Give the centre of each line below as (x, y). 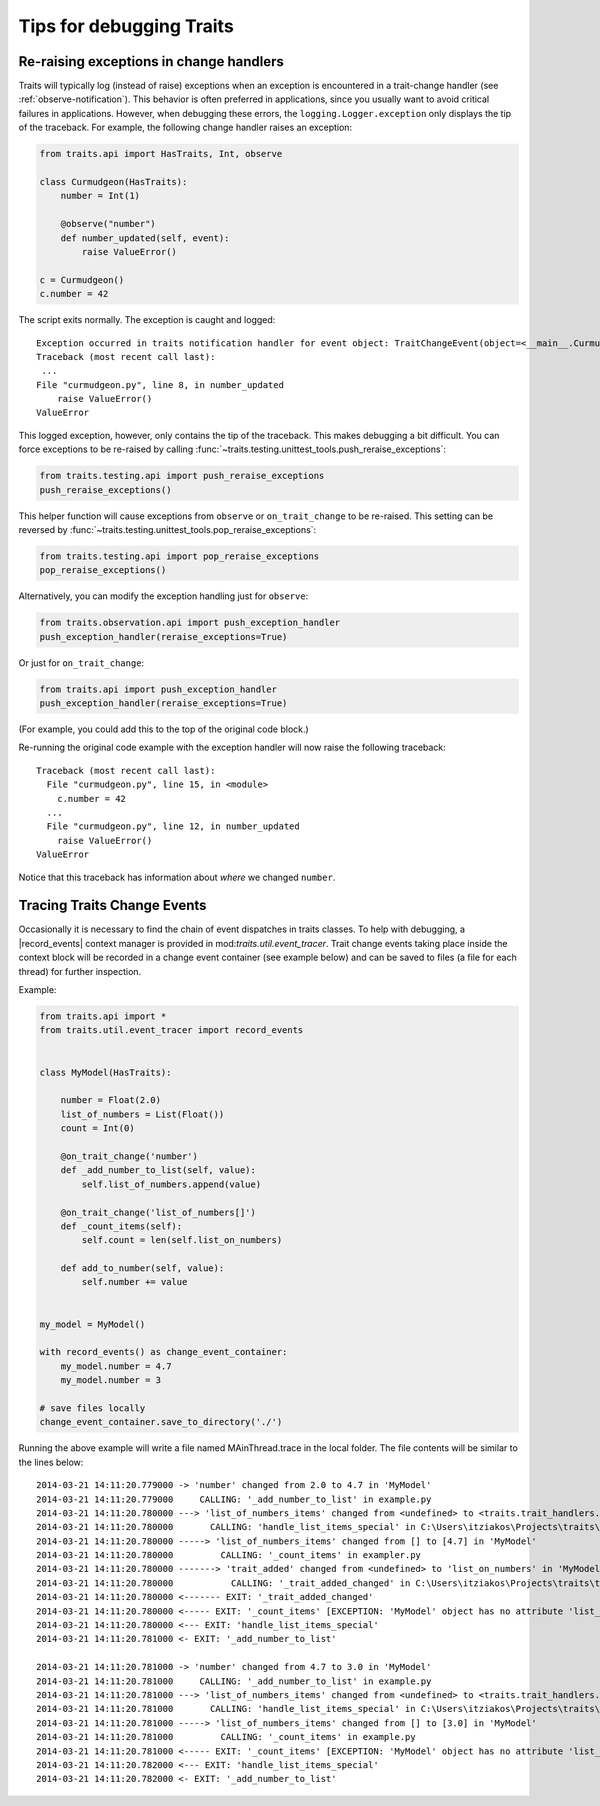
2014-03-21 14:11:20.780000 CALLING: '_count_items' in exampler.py (229, 1555)
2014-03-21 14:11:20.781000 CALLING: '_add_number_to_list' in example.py (234, 1681)
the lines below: (51, 1462)
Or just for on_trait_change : (81, 662)
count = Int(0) (97, 1128)
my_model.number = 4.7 (116, 1366)
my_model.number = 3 (111, 1380)
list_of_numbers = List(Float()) (142, 1114)
